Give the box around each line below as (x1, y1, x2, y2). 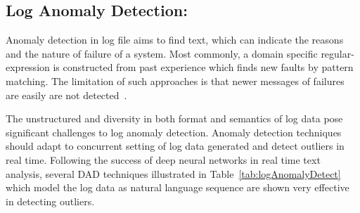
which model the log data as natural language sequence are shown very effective (6, 180, 349, 195)
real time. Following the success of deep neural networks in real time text (6, 152, 321, 167)
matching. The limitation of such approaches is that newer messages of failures (6, 73, 345, 88)
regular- (321, 46, 354, 60)
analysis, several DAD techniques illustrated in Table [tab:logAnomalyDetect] (6, 166, 341, 181)
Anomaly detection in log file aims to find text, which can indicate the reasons (6, 32, 344, 47)
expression (6, 60, 50, 75)
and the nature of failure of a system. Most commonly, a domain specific (6, 46, 318, 60)
